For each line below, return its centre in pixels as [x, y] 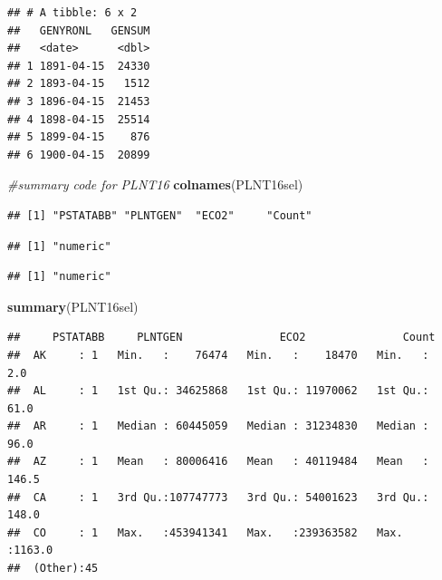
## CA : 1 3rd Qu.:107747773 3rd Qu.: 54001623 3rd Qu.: [218, 497]
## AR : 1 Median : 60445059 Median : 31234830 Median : [218, 426]
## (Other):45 [53, 569]
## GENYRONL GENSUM [79, 30]
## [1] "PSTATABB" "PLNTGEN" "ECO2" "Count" [160, 215]
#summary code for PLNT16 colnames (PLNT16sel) [155, 184]
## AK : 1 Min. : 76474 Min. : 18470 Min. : [218, 355]
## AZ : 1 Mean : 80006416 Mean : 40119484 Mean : [218, 462]
